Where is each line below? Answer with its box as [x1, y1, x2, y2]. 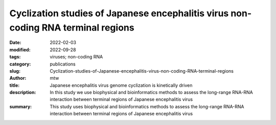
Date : [9, 40, 21, 46]
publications [50, 61, 76, 67]
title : [9, 82, 20, 88]
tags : [9, 54, 21, 60]
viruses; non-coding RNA [50, 54, 103, 60]
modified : [9, 46, 31, 53]
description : [9, 89, 36, 96]
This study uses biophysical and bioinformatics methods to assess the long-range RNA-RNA [50, 103, 245, 109]
